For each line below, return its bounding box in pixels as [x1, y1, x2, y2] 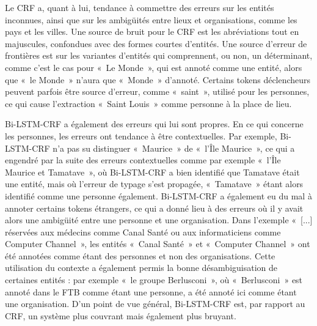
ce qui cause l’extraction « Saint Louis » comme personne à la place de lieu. [5, 97, 292, 109]
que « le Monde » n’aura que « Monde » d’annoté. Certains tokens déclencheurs [5, 73, 311, 86]
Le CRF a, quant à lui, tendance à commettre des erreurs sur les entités [5, 1, 274, 13]
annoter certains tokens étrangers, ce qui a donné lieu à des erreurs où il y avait [5, 201, 304, 214]
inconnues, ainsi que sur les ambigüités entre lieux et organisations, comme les [5, 13, 297, 26]
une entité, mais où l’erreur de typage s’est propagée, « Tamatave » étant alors [5, 177, 304, 190]
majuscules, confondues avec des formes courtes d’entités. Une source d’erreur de [5, 37, 307, 50]
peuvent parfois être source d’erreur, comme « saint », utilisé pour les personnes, [5, 85, 310, 98]
